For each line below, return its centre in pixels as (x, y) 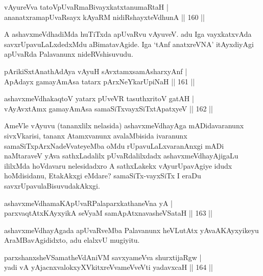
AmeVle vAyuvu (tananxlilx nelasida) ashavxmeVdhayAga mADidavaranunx (124, 125)
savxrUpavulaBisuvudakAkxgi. (52, 185)
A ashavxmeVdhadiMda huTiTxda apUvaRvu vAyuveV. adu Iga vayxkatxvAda (128, 34)
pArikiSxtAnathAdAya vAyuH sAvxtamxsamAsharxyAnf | (96, 71)
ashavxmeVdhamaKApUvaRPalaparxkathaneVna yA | (88, 203)
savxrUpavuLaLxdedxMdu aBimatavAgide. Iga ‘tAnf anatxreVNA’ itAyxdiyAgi (129, 44)
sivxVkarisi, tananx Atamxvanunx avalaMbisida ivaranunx (96, 135)
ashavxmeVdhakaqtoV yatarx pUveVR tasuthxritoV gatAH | (99, 98)
